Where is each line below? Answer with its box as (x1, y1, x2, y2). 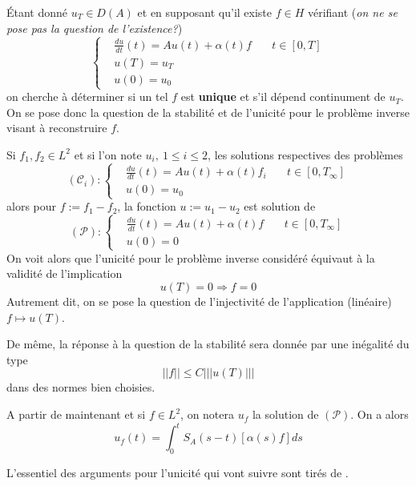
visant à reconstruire (6, 119, 107, 136)
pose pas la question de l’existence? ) (6, 19, 183, 36)
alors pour (6, 198, 57, 215)
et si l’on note (74, 146, 142, 163)
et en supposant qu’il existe (137, 4, 273, 20)
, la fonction (117, 198, 176, 215)
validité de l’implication (6, 265, 123, 282)
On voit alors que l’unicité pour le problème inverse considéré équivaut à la (6, 249, 375, 266)
